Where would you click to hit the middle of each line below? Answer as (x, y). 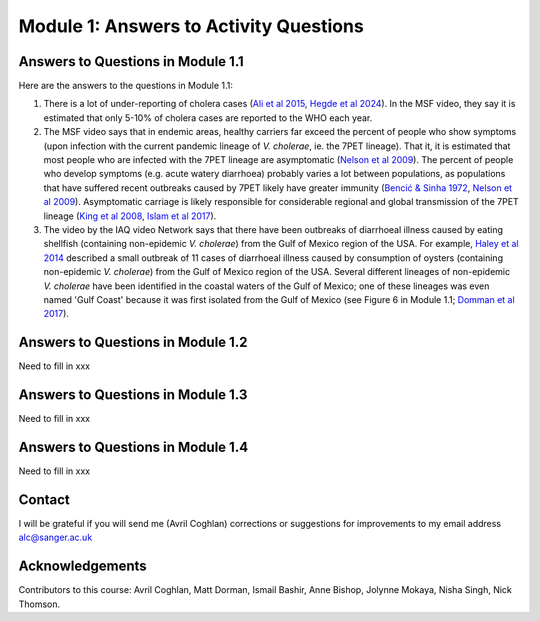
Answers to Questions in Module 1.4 (133, 446)
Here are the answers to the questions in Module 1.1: (126, 86)
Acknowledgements (82, 566)
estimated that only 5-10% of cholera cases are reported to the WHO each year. (208, 117)
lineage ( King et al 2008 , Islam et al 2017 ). (130, 216)
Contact (44, 499)
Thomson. (39, 604)
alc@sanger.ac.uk (55, 537)
